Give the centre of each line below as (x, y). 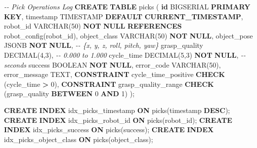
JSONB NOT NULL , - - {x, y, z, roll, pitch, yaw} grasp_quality (104, 45)
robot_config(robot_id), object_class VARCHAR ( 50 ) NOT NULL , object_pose (128, 35)
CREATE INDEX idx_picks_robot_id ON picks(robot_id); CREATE (118, 120)
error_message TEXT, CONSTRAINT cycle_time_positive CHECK (115, 74)
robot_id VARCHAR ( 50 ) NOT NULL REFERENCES (93, 26)
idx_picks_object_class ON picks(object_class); (79, 139)
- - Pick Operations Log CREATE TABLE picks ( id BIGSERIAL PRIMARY (127, 6)
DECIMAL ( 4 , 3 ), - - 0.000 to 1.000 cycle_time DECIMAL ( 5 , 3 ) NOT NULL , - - (125, 55)
